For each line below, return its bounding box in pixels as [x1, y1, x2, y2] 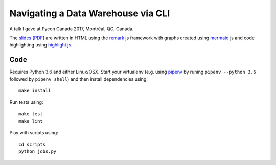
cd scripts [18, 141, 46, 147]
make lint [18, 118, 43, 124]
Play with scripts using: [9, 129, 58, 135]
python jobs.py [18, 149, 57, 154]
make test [18, 111, 43, 117]
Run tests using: [9, 99, 43, 105]
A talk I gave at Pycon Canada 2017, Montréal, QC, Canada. [9, 26, 134, 32]
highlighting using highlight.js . [9, 42, 73, 48]
